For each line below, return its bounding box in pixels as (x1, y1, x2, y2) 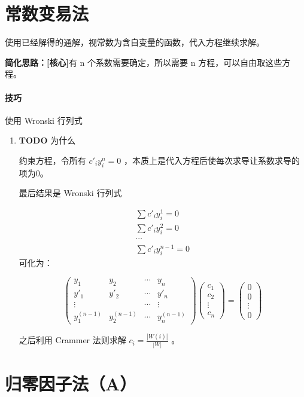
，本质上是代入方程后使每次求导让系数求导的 (123, 154, 300, 166)
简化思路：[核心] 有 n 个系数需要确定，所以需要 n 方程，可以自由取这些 (5, 56, 282, 68)
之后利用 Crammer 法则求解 (19, 334, 126, 346)
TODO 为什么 (19, 134, 76, 146)
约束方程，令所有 (19, 154, 86, 166)
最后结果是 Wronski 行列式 (19, 187, 122, 199)
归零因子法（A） (5, 371, 137, 395)
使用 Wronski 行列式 (5, 114, 83, 126)
